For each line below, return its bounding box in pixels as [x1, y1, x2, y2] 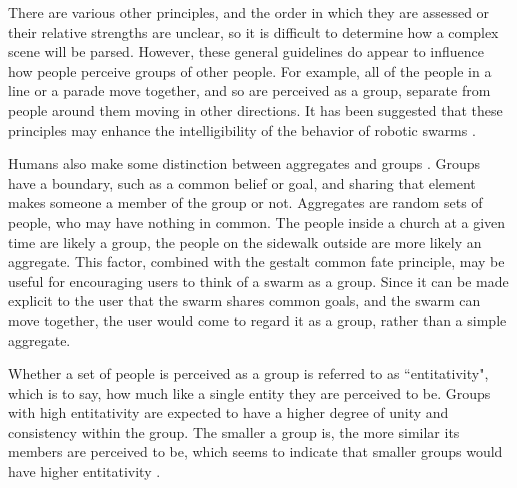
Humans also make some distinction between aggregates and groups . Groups [8, 153, 481, 174]
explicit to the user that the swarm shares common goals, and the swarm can [8, 290, 481, 311]
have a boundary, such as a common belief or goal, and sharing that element [8, 172, 476, 193]
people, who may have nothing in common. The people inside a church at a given [8, 211, 506, 232]
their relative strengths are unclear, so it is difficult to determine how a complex [8, 21, 499, 42]
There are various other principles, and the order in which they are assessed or [8, 2, 490, 22]
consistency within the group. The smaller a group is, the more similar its [8, 421, 460, 442]
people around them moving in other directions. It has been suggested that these [8, 99, 503, 120]
